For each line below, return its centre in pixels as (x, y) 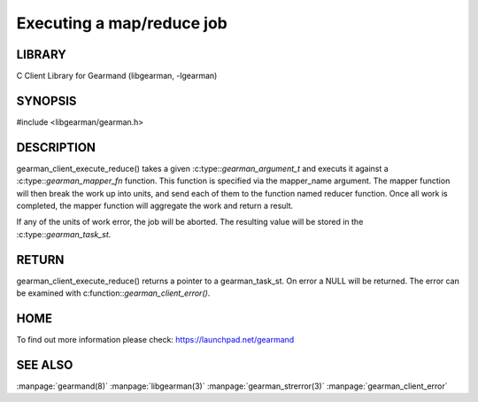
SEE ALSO (45, 364)
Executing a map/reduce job (122, 23)
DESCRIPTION (56, 147)
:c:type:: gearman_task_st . (64, 234)
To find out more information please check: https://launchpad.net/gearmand (155, 340)
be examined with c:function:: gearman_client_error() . (113, 293)
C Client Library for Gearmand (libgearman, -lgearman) (117, 76)
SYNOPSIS (46, 100)
